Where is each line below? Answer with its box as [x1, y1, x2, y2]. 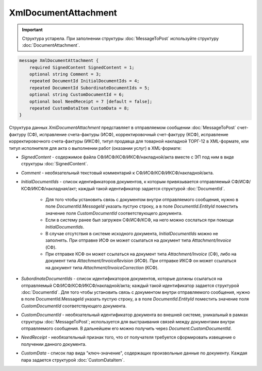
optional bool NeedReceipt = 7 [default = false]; [29, 99, 152, 104]
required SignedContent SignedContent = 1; [29, 65, 134, 70]
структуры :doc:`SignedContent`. [21, 161, 88, 167]
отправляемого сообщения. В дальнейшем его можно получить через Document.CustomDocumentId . [21, 325, 232, 331]
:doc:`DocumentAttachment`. [22, 42, 80, 48]
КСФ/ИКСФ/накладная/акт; [21, 185, 78, 192]
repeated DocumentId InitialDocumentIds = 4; [29, 78, 140, 84]
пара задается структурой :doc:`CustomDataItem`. [21, 357, 125, 363]
